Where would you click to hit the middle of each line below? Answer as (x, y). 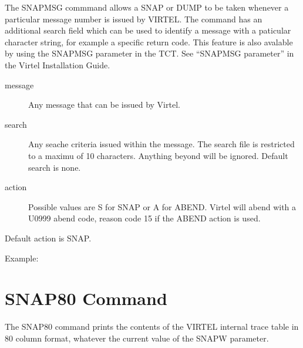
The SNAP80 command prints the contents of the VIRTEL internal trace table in (152, 327)
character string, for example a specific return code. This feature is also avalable (149, 42)
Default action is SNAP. (48, 238)
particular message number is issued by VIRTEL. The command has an (134, 19)
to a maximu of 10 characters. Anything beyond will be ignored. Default (158, 155)
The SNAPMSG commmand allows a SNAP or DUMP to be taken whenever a (147, 7)
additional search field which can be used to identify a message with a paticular (148, 30)
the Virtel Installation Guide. (58, 64)
